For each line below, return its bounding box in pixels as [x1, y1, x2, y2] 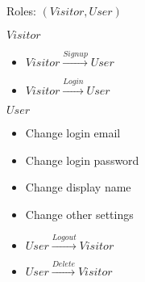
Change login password [25, 151, 139, 168]
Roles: [6, 2, 36, 19]
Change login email [25, 124, 121, 141]
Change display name [25, 179, 131, 196]
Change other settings [25, 205, 134, 222]
